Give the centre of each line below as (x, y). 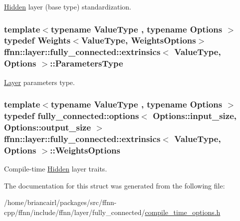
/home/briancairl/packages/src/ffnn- (60, 202)
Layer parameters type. (39, 82)
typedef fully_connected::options (72, 116)
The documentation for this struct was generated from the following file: (115, 185)
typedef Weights (37, 40)
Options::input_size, (195, 116)
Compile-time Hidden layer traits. (56, 169)
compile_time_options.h (183, 212)
